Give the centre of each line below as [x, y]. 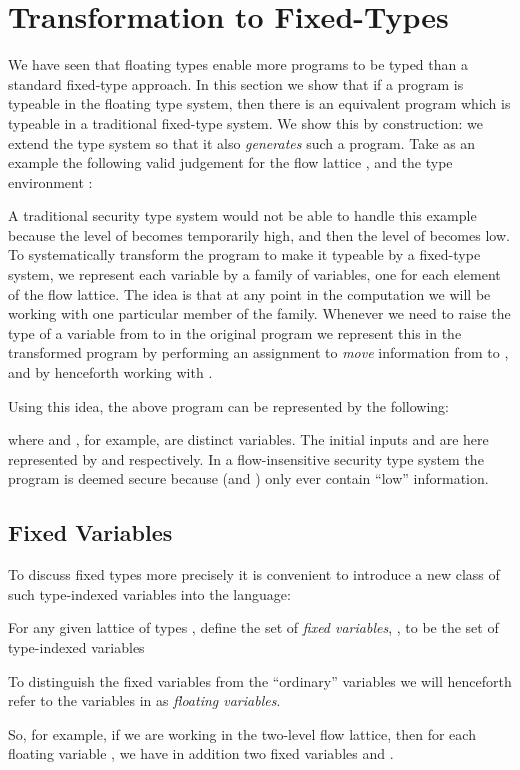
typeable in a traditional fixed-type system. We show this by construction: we [245, 122]
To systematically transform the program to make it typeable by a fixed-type [244, 254]
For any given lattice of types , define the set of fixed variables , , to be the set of [253, 627]
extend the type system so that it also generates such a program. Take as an [242, 142]
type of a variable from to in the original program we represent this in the [235, 332]
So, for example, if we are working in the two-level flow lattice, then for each [242, 733]
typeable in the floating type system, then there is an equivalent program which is [259, 103]
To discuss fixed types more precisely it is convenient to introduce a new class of [254, 574]
